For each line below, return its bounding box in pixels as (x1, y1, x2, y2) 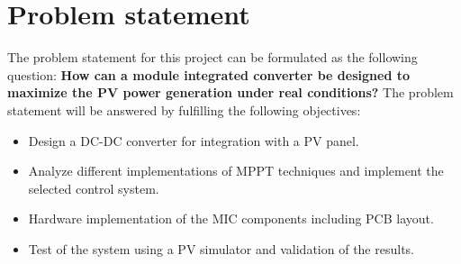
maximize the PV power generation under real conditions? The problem (7, 83, 454, 102)
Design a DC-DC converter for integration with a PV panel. (28, 131, 359, 150)
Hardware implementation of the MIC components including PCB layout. (28, 209, 434, 228)
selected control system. (28, 178, 159, 197)
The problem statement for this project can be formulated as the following (7, 48, 418, 67)
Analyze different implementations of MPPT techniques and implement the (28, 161, 444, 180)
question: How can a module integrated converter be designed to (7, 65, 411, 84)
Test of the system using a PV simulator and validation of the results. (28, 239, 414, 258)
